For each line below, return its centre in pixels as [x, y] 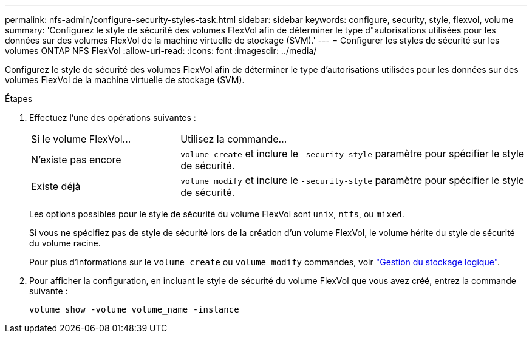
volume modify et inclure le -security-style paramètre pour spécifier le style [353, 180]
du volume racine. [65, 243]
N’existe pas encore [76, 160]
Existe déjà [56, 186]
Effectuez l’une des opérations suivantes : [113, 117]
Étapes [19, 99]
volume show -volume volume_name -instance [134, 309]
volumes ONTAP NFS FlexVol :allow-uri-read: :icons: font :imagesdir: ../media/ [161, 51]
